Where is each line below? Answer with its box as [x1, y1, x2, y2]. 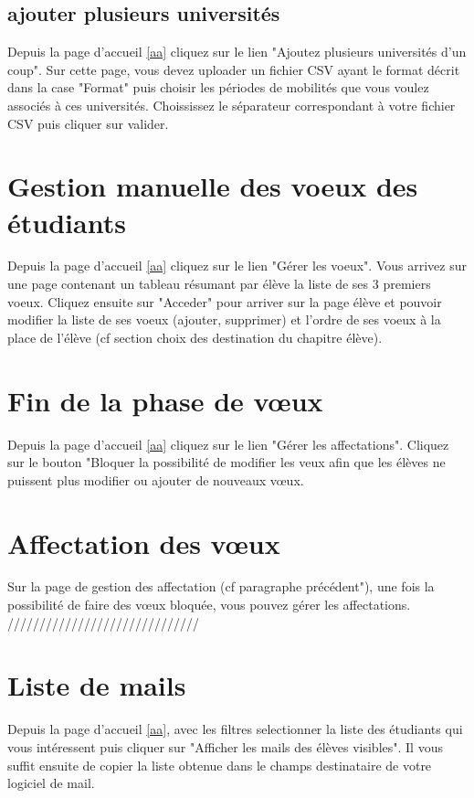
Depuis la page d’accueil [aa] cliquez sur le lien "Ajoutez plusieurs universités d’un [7, 42, 467, 61]
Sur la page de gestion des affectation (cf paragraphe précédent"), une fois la [7, 577, 435, 596]
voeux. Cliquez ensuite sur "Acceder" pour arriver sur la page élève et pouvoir [7, 292, 442, 311]
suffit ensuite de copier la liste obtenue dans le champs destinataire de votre [7, 755, 432, 774]
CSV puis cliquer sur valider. [7, 113, 169, 133]
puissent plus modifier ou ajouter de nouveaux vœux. [7, 470, 304, 489]
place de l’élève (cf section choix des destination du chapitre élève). [7, 327, 383, 346]
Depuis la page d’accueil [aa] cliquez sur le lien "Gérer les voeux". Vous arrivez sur [7, 256, 467, 275]
